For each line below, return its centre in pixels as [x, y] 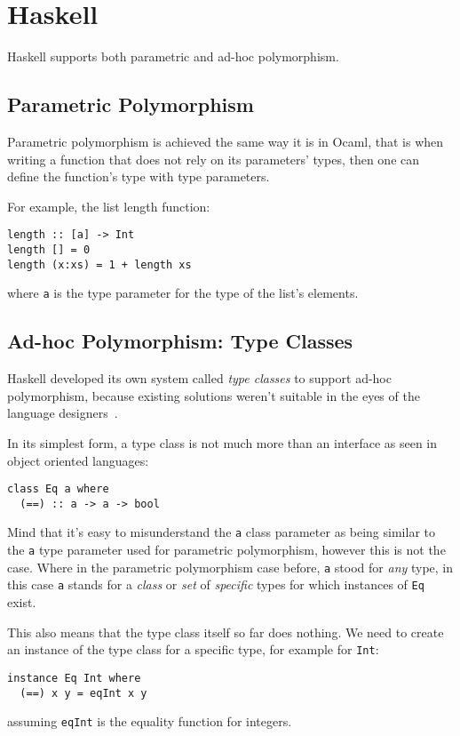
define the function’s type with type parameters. [139, 176]
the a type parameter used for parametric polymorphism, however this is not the [226, 550]
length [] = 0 [49, 249]
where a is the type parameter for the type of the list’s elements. [183, 293]
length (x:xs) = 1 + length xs [99, 264]
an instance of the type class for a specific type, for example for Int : [193, 649]
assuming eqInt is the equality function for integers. [150, 721]
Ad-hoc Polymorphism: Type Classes [180, 341]
